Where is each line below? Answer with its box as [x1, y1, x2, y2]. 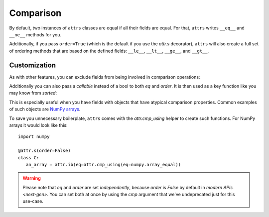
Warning [22, 175, 41, 181]
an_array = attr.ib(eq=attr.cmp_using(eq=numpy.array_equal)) [25, 162, 181, 167]
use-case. [22, 198, 43, 204]
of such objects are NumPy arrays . [9, 106, 81, 112]
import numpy [18, 134, 50, 139]
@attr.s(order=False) [18, 148, 71, 154]
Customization [9, 61, 56, 69]
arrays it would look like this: [9, 122, 68, 128]
